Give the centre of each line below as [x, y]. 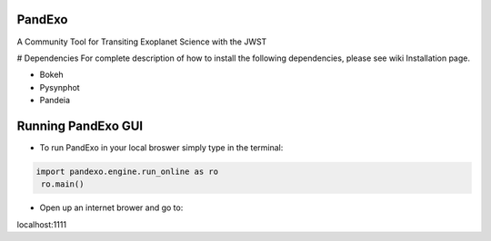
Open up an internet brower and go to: [111, 207]
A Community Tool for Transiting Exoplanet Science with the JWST [142, 42]
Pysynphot [60, 87]
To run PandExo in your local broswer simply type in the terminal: [161, 147]
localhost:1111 [42, 224]
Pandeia [55, 101]
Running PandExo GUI [80, 125]
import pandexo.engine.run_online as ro [127, 171]
